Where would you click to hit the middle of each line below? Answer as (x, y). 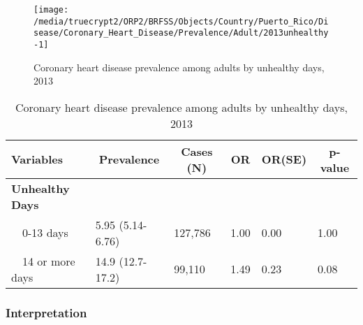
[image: (51, 10)
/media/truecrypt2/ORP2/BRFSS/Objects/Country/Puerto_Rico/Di (181, 21)
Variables (37, 159)
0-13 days (45, 233)
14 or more (49, 261)
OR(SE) (284, 159)
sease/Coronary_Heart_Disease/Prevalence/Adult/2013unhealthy (181, 33)
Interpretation (46, 312)
